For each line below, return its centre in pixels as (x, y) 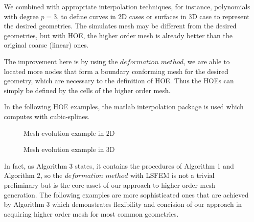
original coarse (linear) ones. (46, 45)
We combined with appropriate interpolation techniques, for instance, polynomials (127, 6)
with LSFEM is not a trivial (173, 175)
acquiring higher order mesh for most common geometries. (91, 213)
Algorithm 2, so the (33, 175)
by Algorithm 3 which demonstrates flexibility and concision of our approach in (123, 204)
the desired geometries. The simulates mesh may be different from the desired (120, 26)
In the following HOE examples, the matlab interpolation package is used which (124, 107)
